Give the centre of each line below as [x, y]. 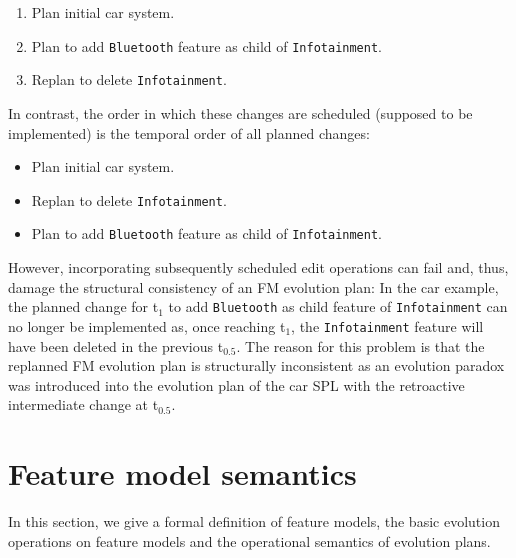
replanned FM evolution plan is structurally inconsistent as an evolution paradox [256, 365]
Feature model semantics [182, 473]
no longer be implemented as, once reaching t [147, 325]
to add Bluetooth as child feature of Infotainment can [338, 306]
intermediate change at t [83, 404]
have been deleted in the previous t [116, 345]
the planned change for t [83, 306]
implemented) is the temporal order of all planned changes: [189, 132]
